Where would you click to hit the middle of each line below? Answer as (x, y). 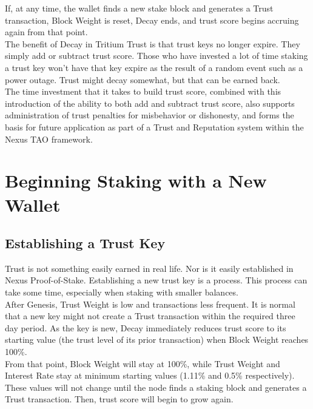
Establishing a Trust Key (85, 243)
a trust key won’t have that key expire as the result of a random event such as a (154, 67)
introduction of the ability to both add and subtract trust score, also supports (150, 103)
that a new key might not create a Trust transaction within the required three (150, 316)
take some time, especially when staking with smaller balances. (122, 292)
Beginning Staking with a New (136, 181)
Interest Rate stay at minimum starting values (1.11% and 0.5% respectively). (150, 375)
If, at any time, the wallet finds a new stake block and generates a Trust (139, 8)
